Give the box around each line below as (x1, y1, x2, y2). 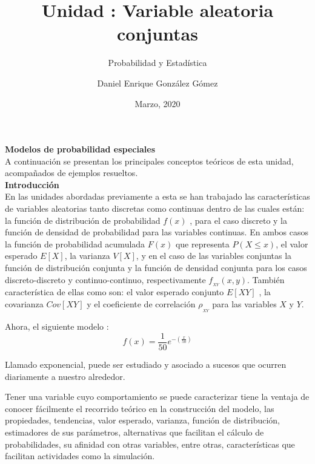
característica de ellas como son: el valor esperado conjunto (5, 286, 224, 298)
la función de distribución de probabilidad (5, 214, 161, 226)
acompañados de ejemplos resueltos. (5, 166, 138, 179)
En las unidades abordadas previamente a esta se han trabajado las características (5, 190, 310, 203)
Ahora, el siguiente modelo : (5, 320, 109, 333)
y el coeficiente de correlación (87, 298, 196, 310)
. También (247, 273, 285, 286)
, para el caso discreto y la (190, 214, 288, 226)
